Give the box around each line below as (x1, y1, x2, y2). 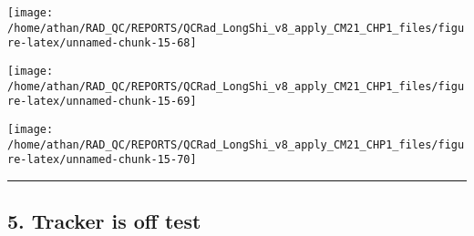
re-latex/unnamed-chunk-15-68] (7, 36, 197, 50)
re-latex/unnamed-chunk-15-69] (7, 95, 197, 108)
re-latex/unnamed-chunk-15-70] (7, 153, 197, 167)
